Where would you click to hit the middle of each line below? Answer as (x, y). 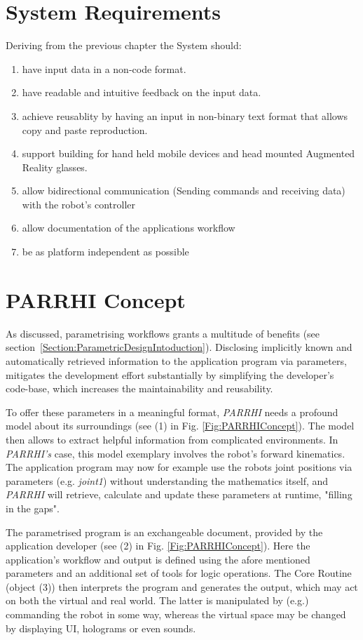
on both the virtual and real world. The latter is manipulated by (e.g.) (157, 600)
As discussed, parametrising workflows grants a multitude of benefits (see (163, 333)
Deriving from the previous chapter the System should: (124, 45)
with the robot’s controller (79, 204)
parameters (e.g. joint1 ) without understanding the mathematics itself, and (167, 480)
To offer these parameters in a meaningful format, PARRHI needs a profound (172, 412)
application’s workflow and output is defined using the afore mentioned (158, 559)
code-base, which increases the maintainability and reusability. (139, 388)
